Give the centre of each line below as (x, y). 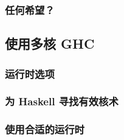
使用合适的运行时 (45, 129)
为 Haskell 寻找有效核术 (62, 101)
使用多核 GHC (50, 44)
